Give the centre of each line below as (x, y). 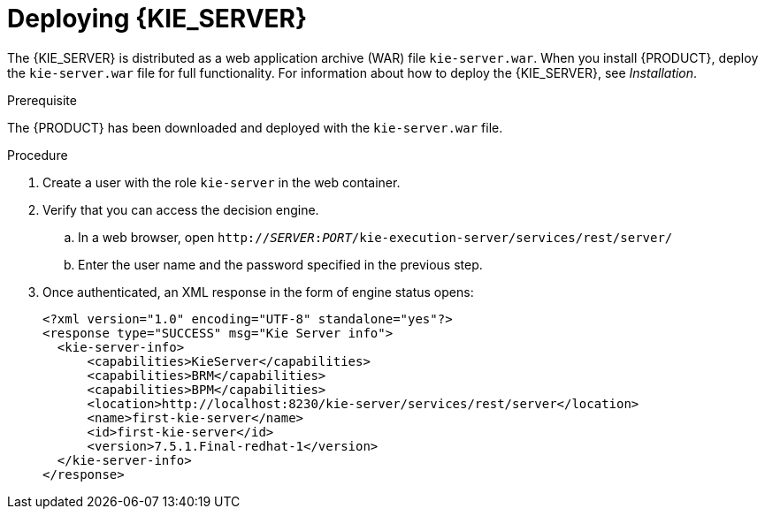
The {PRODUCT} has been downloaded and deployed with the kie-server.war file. (255, 127)
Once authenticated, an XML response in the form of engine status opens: (258, 292)
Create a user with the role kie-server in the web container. (222, 182)
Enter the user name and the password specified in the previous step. (280, 264)
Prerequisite (42, 100)
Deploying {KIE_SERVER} (157, 19)
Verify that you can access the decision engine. (181, 209)
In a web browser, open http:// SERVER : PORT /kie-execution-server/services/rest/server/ (375, 237)
